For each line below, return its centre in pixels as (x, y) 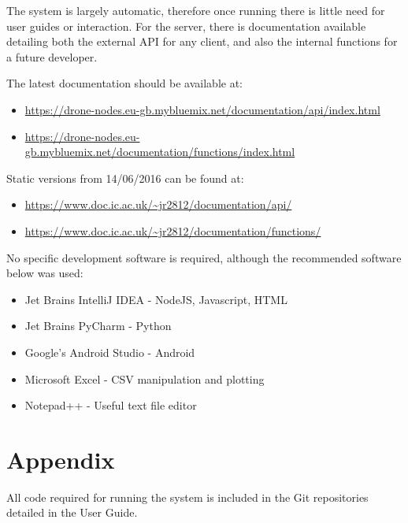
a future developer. (52, 56)
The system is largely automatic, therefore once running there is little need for (196, 10)
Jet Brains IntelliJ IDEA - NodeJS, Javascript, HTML (156, 299)
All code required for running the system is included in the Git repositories (187, 497)
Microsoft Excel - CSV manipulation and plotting (145, 378)
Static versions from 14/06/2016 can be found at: (125, 178)
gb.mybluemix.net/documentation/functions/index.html (160, 152)
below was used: (45, 273)
